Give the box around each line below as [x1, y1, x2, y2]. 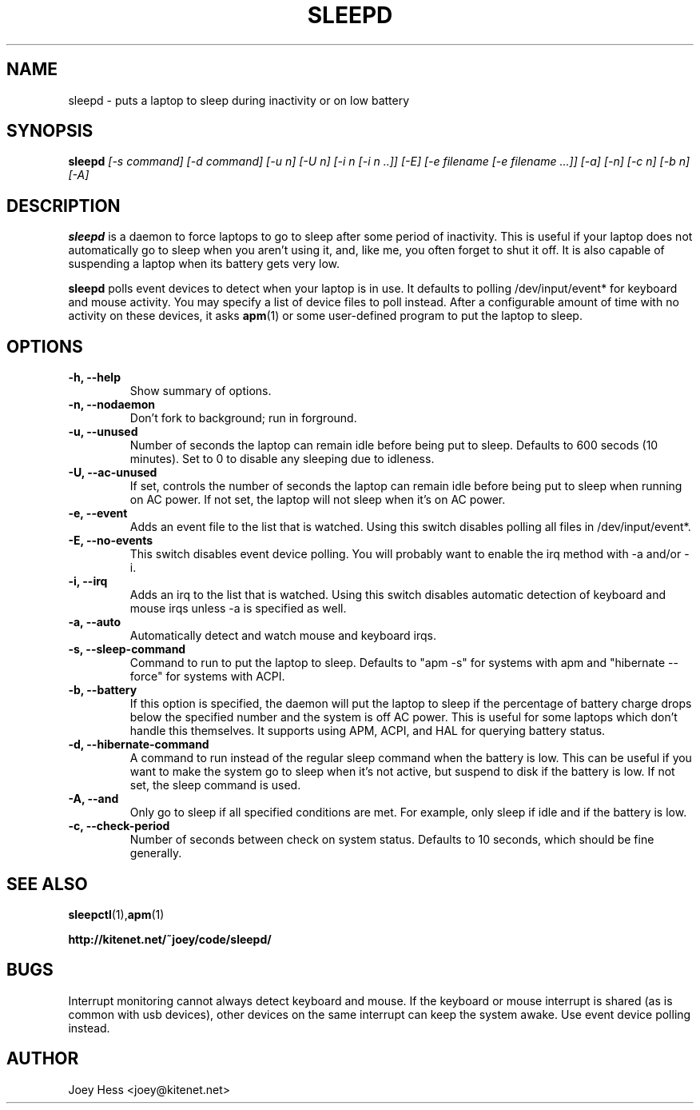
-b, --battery [68, 683, 137, 697]
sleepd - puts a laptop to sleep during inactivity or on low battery [68, 93, 410, 107]
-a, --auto [68, 615, 121, 629]
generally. [129, 846, 182, 860]
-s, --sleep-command [68, 642, 186, 657]
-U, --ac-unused [68, 465, 157, 480]
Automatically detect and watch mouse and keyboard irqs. [129, 629, 436, 643]
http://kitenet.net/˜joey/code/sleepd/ [68, 932, 272, 946]
